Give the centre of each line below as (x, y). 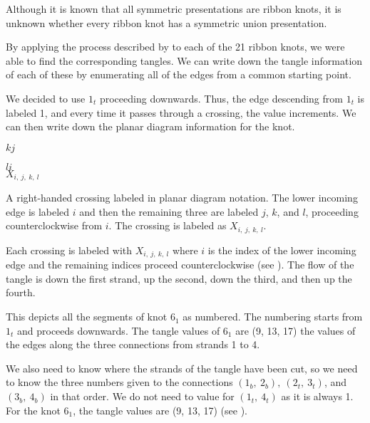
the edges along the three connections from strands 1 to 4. (133, 344)
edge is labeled (38, 211)
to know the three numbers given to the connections (119, 382)
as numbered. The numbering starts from (273, 317)
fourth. (21, 292)
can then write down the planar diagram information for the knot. (150, 126)
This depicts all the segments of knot (87, 317)
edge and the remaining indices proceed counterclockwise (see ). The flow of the (180, 265)
